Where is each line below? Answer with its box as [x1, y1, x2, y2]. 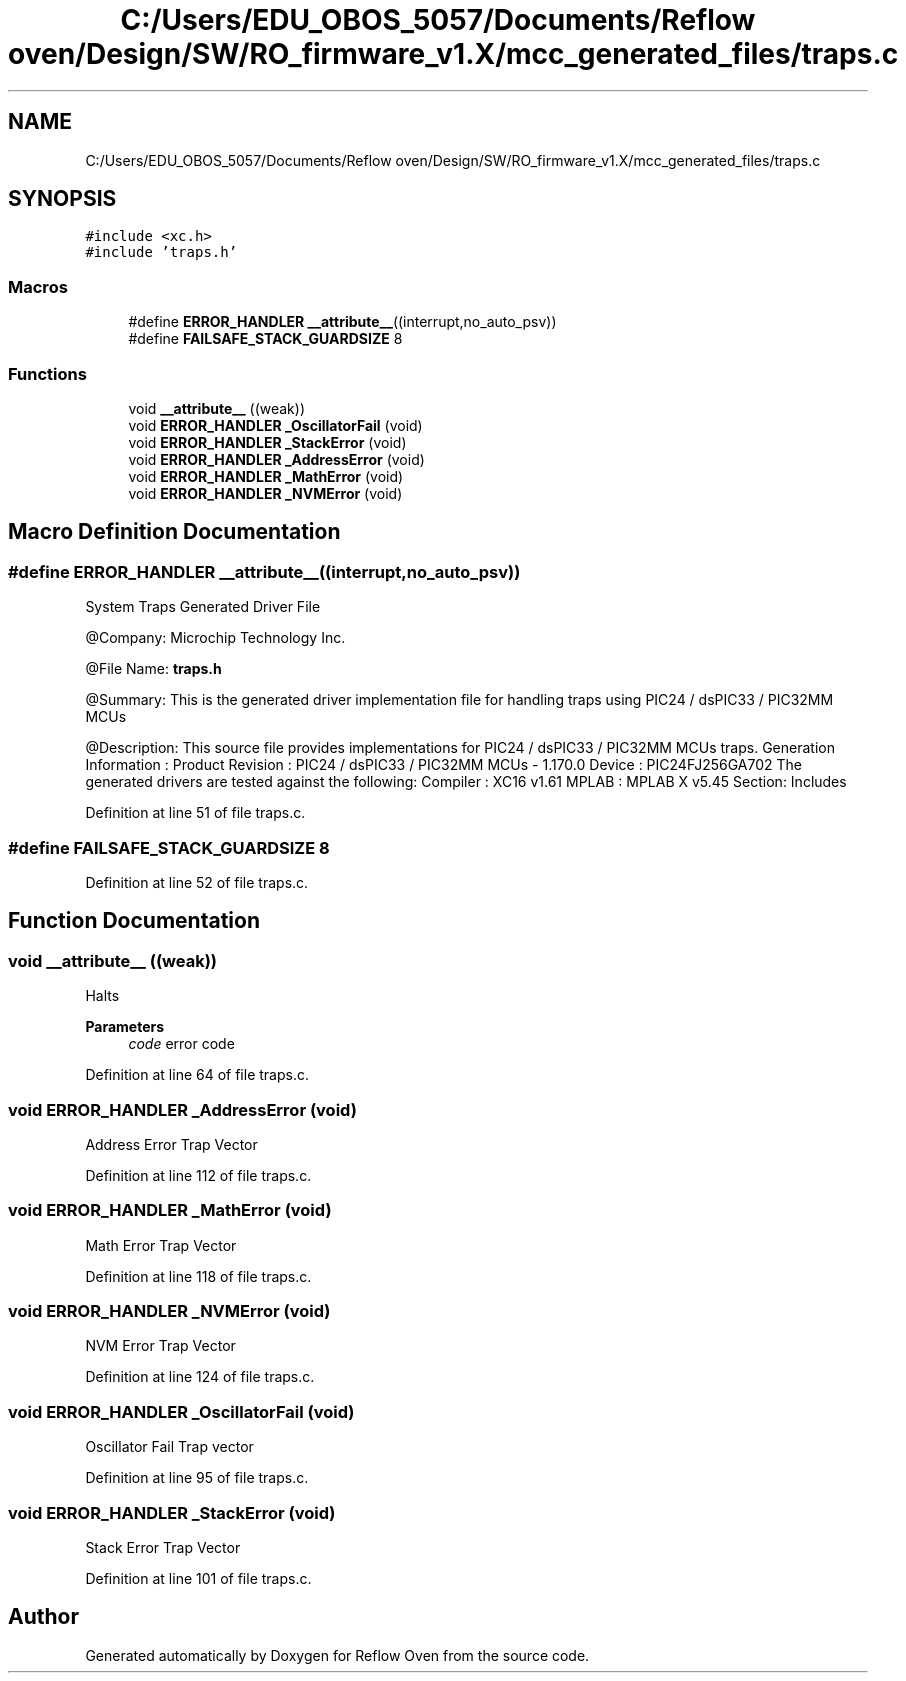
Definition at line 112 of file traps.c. [85, 1166, 312, 1184]
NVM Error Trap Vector [85, 1337, 236, 1355]
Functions [8, 363, 87, 384]
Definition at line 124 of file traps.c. [85, 1368, 315, 1386]
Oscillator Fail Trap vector [85, 1438, 254, 1456]
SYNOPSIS [8, 186, 117, 212]
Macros [8, 276, 68, 297]
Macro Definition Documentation [8, 519, 341, 545]
